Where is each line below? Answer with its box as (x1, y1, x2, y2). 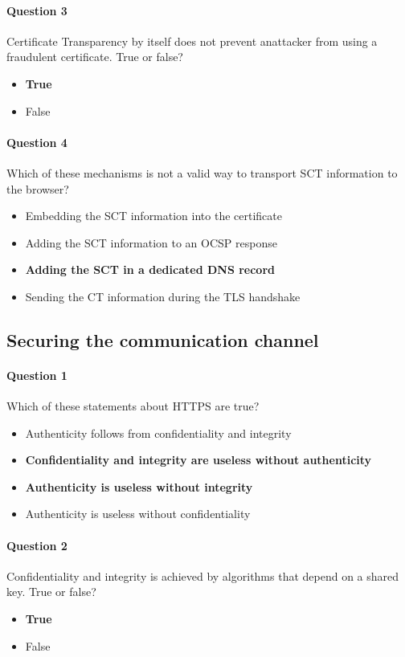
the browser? (6, 180, 69, 197)
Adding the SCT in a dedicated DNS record (25, 261, 275, 278)
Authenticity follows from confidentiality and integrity (25, 424, 292, 441)
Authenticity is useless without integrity (25, 478, 253, 495)
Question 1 (6, 366, 67, 383)
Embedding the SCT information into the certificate (25, 207, 282, 224)
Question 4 (6, 133, 67, 150)
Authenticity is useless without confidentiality (25, 505, 251, 522)
